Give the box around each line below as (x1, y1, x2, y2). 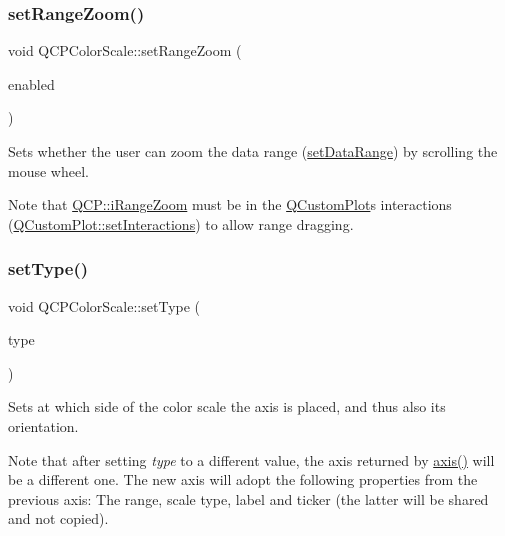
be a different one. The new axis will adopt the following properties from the (8, 469, 478, 490)
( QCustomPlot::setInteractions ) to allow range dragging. (8, 213, 354, 234)
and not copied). (8, 508, 109, 529)
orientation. (8, 415, 79, 436)
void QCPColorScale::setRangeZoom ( (8, 40, 242, 61)
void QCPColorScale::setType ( (8, 295, 201, 316)
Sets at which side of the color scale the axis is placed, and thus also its (8, 396, 446, 417)
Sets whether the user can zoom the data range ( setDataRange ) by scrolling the (8, 141, 498, 161)
